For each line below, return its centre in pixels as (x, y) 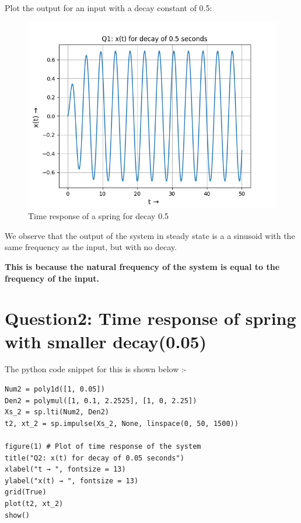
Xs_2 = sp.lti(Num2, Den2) (57, 412)
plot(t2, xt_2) (34, 504)
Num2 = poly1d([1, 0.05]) (55, 389)
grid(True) (26, 492)
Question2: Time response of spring (150, 318)
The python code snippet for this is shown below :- (96, 369)
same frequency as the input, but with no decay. (91, 247)
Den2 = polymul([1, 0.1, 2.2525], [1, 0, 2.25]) (101, 401)
